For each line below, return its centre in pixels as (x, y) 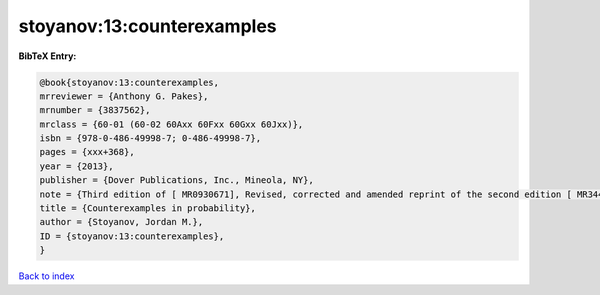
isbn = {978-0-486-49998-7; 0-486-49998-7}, (150, 138)
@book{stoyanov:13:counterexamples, (129, 82)
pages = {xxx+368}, (87, 152)
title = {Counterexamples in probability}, (148, 208)
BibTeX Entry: (47, 56)
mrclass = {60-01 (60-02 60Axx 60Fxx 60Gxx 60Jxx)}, (171, 124)
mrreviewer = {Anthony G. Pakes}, (124, 96)
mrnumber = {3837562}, (95, 110)
